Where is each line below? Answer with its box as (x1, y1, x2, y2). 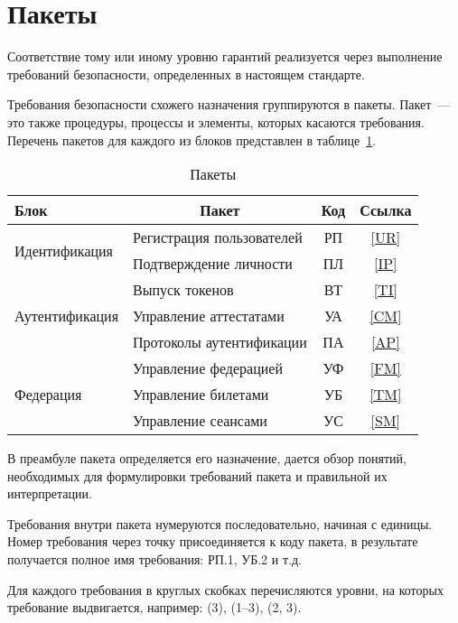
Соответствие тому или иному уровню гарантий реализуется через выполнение (7, 47, 443, 66)
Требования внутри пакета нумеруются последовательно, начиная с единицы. (7, 514, 433, 533)
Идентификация (14, 239, 113, 261)
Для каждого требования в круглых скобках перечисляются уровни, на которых (7, 580, 444, 599)
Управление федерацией (133, 358, 283, 379)
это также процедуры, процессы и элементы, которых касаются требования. (7, 112, 425, 131)
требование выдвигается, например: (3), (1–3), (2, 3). (7, 598, 302, 617)
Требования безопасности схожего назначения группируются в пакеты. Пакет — (7, 95, 451, 114)
